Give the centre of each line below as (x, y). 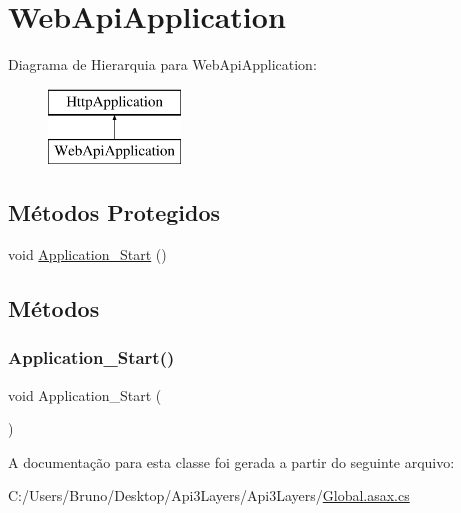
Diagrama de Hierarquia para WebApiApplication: (162, 64)
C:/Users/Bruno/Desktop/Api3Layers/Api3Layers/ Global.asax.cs (209, 495)
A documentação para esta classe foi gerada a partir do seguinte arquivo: (231, 461)
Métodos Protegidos (114, 212)
